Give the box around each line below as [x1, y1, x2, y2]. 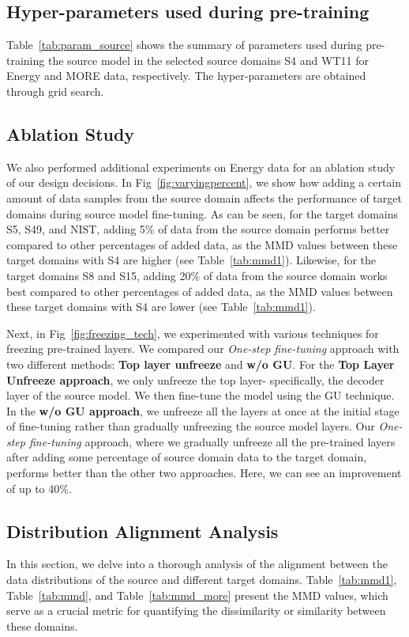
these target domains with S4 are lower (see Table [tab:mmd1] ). [6, 298, 316, 315]
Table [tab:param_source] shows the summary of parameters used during [6, 36, 362, 53]
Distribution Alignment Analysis [6, 518, 279, 543]
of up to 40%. [6, 480, 72, 496]
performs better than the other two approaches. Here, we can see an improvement [6, 464, 402, 481]
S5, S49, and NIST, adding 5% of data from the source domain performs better [6, 221, 390, 237]
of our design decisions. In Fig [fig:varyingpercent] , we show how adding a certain [6, 174, 402, 191]
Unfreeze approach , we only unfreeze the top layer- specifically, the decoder [6, 371, 385, 388]
